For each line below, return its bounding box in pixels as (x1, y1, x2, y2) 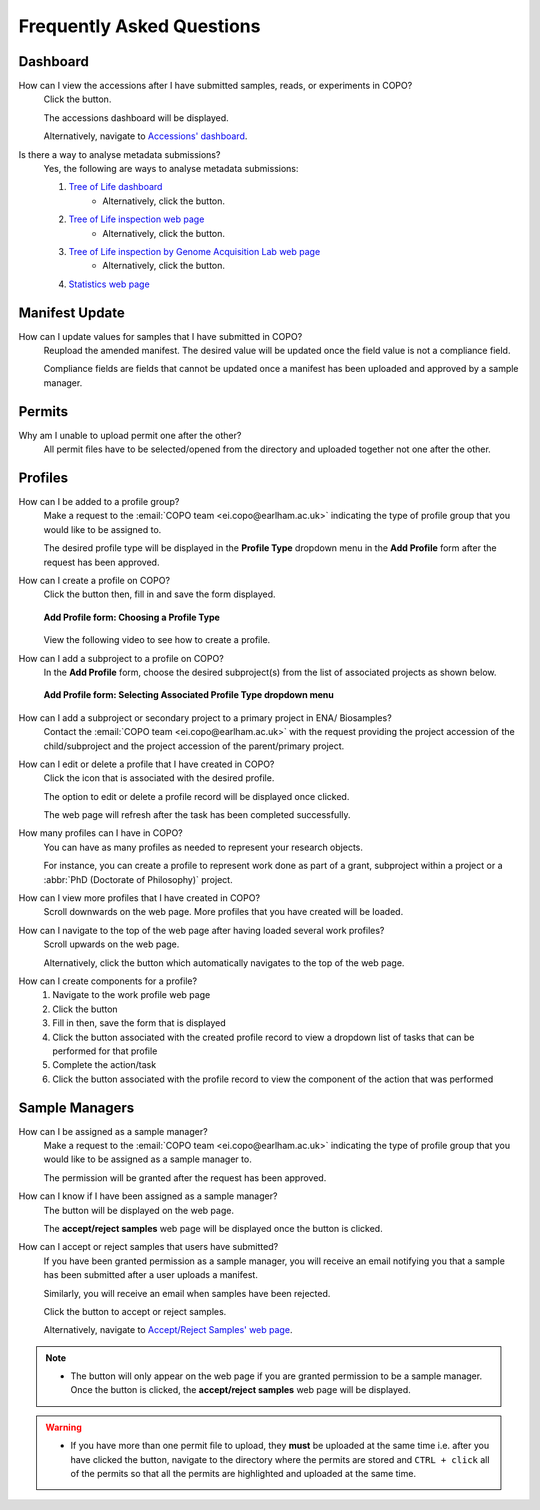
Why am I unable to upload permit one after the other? (18, 429, 242, 441)
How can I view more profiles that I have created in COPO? (18, 892, 260, 904)
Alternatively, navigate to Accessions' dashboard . (43, 130, 248, 142)
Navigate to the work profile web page (52, 989, 211, 1001)
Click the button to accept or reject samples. (43, 1305, 227, 1317)
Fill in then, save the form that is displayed (52, 1017, 227, 1029)
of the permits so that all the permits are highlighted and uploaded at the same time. (70, 1468, 417, 1480)
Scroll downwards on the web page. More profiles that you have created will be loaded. (43, 906, 404, 918)
